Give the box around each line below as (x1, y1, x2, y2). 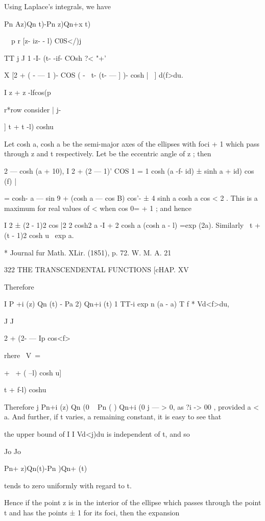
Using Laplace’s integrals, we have (4, 1, 111, 11)
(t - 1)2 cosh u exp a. (4, 229, 74, 240)
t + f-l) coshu (4, 384, 46, 395)
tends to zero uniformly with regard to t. (4, 480, 132, 490)
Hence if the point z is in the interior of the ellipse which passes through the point (4, 497, 261, 508)
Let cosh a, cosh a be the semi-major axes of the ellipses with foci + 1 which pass (4, 138, 260, 149)
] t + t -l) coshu (4, 121, 54, 132)
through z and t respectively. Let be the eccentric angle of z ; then (4, 148, 211, 159)
